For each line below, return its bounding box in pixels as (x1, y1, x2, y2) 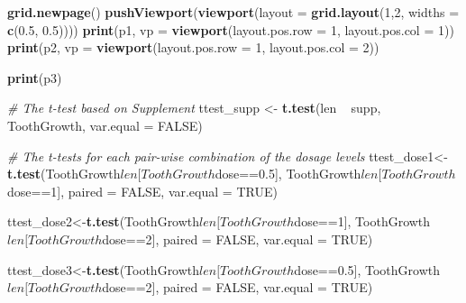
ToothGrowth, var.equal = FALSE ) (7, 115, 203, 134)
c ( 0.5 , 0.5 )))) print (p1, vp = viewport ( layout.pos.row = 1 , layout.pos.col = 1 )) (7, 20, 454, 39)
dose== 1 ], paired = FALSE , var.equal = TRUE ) (7, 181, 278, 200)
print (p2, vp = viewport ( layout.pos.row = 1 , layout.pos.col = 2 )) (7, 38, 379, 57)
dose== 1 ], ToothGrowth (294, 212, 431, 231)
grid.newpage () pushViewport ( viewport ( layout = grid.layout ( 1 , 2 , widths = (7, 3, 460, 21)
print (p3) (7, 68, 62, 87)
